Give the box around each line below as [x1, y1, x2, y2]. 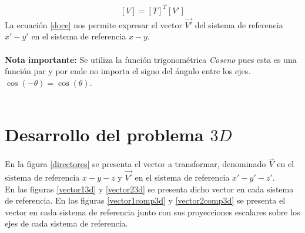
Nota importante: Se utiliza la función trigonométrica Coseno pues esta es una [5, 53, 297, 65]
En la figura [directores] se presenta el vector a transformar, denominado [5, 158, 266, 170]
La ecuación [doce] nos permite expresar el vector [5, 18, 182, 31]
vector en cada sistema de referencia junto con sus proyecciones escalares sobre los [5, 205, 300, 218]
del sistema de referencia [195, 18, 283, 31]
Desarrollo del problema [5, 122, 204, 147]
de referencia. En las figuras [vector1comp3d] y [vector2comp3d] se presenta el [5, 194, 286, 207]
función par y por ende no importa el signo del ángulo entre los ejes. [5, 65, 251, 77]
